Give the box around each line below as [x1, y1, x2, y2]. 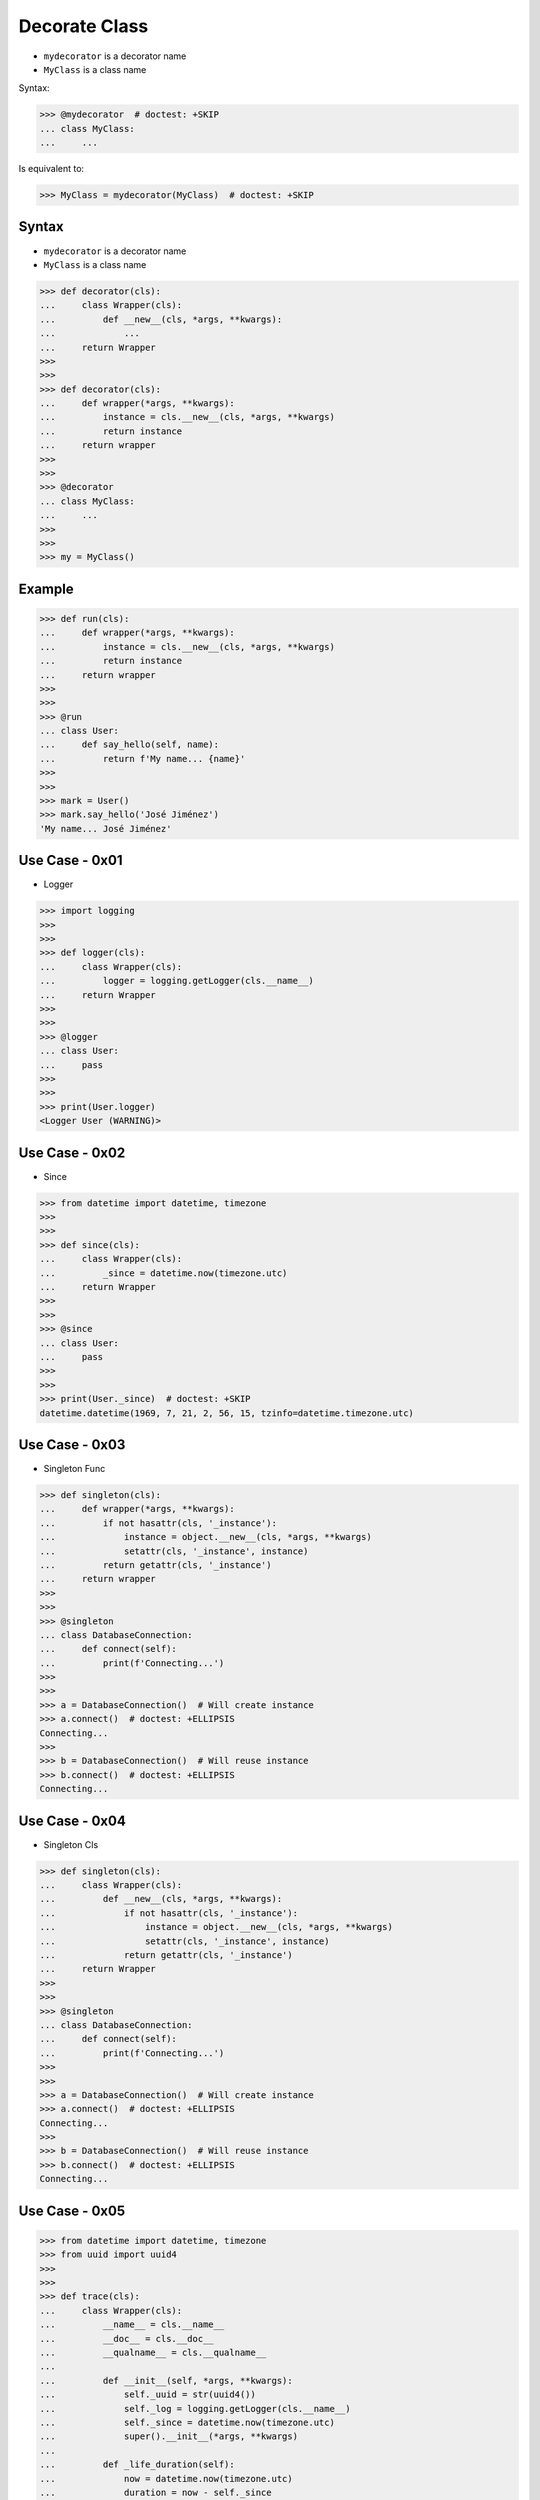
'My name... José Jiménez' [39, 823, 172, 834]
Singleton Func [43, 1463, 106, 1474]
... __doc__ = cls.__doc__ [39, 2333, 214, 2344]
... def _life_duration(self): [39, 2459, 235, 2470]
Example [18, 580, 74, 597]
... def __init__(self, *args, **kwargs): [39, 2375, 294, 2386]
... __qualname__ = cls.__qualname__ [39, 2346, 267, 2358]
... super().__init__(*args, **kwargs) [39, 2431, 299, 2442]
